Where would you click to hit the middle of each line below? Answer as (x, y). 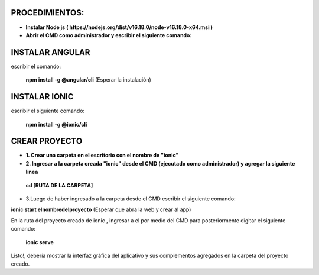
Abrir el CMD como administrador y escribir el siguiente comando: (109, 35)
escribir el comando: (36, 66)
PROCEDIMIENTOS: (48, 13)
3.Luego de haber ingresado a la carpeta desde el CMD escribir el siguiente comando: (131, 199)
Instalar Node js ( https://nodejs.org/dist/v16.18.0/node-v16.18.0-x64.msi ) (119, 27)
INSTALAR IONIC (42, 97)
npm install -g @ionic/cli (56, 124)
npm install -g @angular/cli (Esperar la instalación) (89, 80)
